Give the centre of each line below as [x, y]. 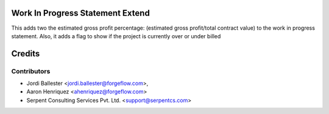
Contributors [31, 71]
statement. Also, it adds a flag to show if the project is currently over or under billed [116, 36]
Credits [26, 54]
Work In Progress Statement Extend [81, 13]
